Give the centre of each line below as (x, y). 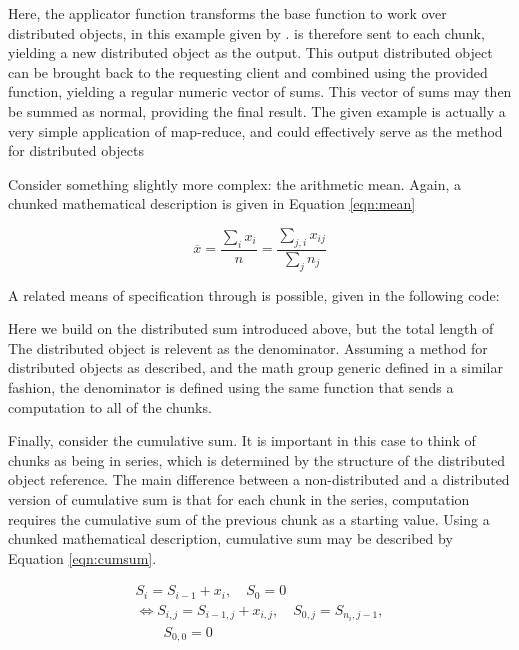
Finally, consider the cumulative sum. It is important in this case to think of (242, 440)
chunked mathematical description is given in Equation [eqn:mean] (212, 203)
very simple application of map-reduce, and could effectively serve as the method (255, 130)
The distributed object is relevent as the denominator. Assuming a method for (248, 347)
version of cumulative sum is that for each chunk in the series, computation (239, 498)
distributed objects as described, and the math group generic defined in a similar (255, 367)
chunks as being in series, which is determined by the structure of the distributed (256, 459)
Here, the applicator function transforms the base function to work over (227, 13)
